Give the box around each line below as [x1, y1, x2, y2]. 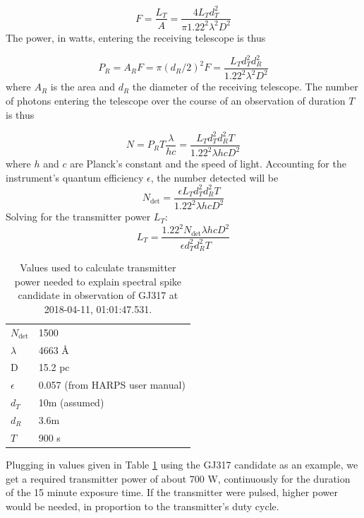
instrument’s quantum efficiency [6, 170, 144, 184]
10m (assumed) [38, 395, 104, 410]
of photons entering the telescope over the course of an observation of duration [6, 93, 346, 107]
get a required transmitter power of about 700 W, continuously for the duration [6, 471, 351, 485]
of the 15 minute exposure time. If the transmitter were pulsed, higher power [6, 485, 339, 500]
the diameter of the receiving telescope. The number [132, 79, 358, 94]
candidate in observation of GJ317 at [18, 288, 178, 302]
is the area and [50, 79, 115, 94]
